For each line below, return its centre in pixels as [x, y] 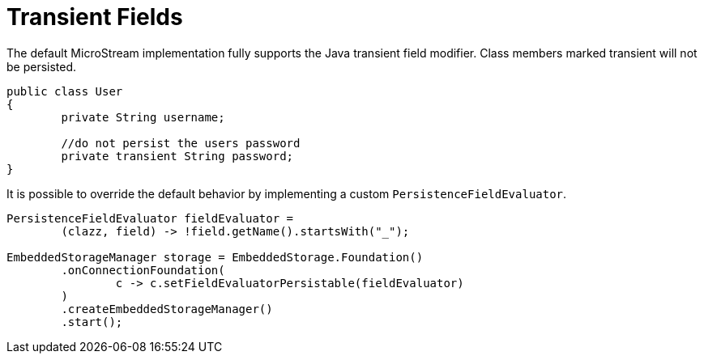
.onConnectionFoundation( [143, 270]
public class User [65, 91]
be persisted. [42, 66]
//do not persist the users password [181, 143]
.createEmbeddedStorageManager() [167, 309]
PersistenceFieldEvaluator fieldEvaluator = [150, 218]
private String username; [143, 117]
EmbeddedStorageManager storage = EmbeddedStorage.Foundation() [215, 257]
